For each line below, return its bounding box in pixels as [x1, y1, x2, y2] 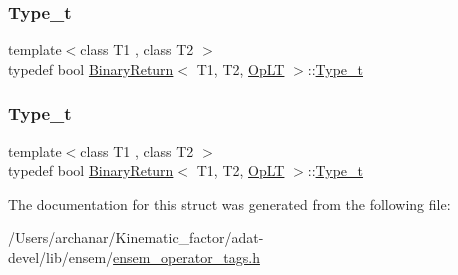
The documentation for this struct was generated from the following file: [8, 193, 451, 214]
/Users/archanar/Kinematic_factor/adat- [8, 227, 264, 248]
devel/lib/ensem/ [8, 247, 114, 267]
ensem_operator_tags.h [113, 247, 260, 267]
